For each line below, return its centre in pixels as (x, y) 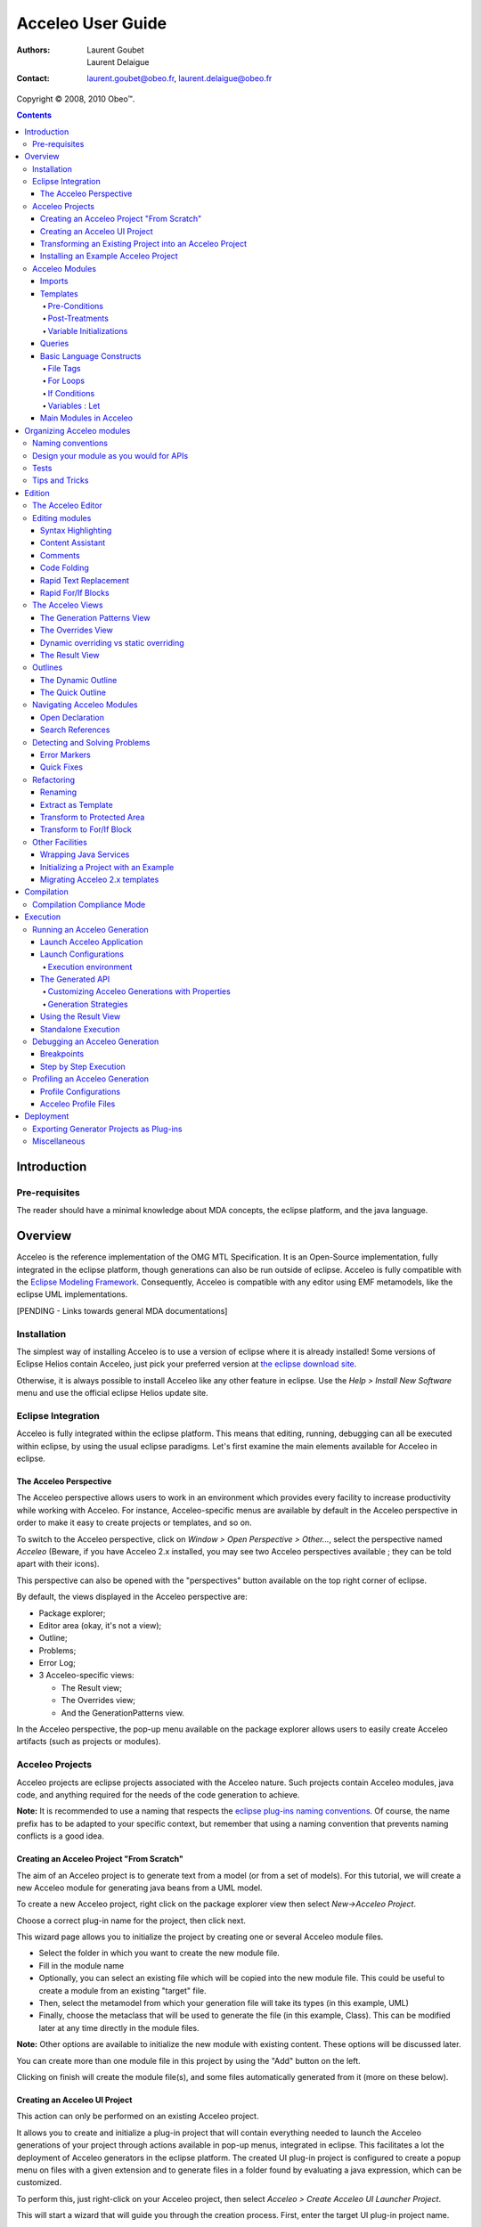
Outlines (48, 667)
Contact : (33, 78)
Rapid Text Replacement (85, 580)
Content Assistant (73, 542)
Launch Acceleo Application (92, 942)
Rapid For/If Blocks (75, 592)
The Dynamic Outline (79, 680)
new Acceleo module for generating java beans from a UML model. (139, 1888)
